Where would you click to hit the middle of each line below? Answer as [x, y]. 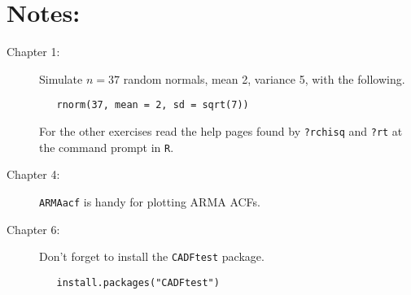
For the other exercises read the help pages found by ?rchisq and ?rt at [221, 130]
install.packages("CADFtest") [138, 282]
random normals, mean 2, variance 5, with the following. [264, 78]
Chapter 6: [33, 229]
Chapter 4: [33, 174]
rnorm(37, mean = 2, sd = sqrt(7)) [153, 105]
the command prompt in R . [107, 147]
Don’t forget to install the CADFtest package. [152, 256]
